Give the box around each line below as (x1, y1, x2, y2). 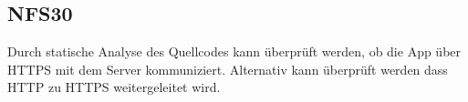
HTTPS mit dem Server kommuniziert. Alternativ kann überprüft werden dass (7, 59, 448, 78)
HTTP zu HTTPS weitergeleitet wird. (7, 77, 221, 97)
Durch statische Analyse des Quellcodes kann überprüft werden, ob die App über (7, 42, 462, 61)
